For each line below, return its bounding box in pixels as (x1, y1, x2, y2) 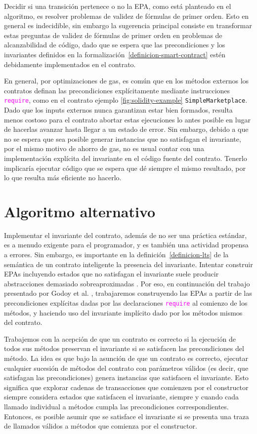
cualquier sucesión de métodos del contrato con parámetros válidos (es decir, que (4, 362, 249, 373)
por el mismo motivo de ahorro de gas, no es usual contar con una (4, 143, 204, 154)
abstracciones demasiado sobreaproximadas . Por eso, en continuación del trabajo (4, 278, 250, 288)
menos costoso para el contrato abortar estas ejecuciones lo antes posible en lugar (4, 114, 251, 124)
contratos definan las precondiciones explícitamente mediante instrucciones (4, 85, 230, 95)
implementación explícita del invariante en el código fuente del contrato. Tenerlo (4, 153, 247, 163)
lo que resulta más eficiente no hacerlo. (4, 172, 122, 183)
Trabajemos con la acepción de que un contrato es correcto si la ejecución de (4, 333, 236, 344)
